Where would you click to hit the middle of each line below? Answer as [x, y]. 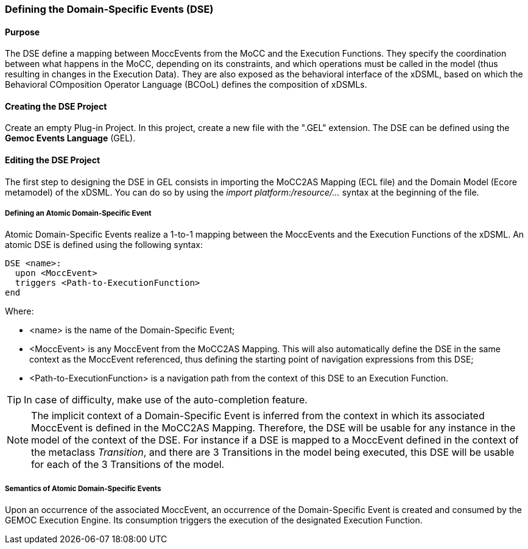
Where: [19, 311]
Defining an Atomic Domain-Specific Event [78, 214]
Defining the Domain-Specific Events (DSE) [109, 9]
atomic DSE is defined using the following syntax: [104, 245]
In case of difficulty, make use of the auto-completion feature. [166, 400]
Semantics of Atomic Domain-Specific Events [83, 488]
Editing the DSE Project [53, 160]
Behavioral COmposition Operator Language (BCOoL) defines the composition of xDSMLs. [186, 85]
